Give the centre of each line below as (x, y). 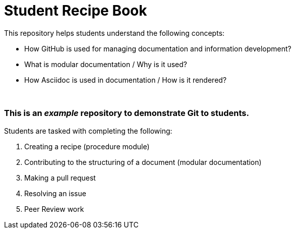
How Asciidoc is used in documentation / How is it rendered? (126, 80)
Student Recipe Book (76, 11)
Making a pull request (60, 178)
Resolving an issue (55, 193)
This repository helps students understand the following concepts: (114, 33)
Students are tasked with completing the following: (88, 131)
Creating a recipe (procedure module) (87, 146)
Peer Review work (54, 209)
